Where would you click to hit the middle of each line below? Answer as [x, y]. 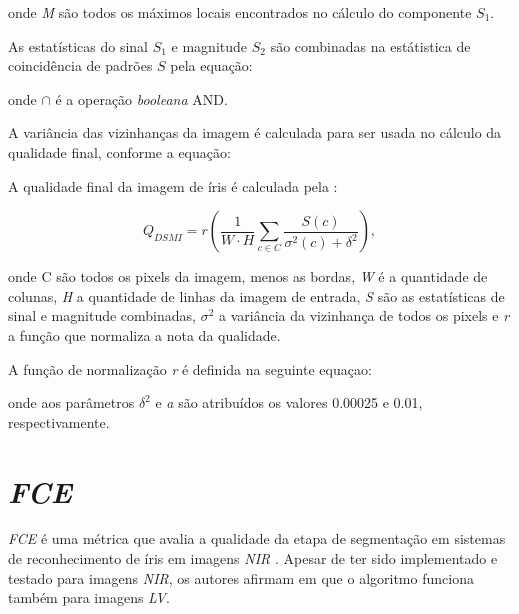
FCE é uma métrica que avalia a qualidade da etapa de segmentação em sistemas [257, 538]
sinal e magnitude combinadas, [102, 315]
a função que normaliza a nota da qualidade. [144, 334]
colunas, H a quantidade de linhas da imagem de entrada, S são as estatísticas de [256, 295]
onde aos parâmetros [71, 402]
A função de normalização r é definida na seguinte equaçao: [190, 368]
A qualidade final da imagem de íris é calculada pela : [173, 185]
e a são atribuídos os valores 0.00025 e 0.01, [289, 402]
